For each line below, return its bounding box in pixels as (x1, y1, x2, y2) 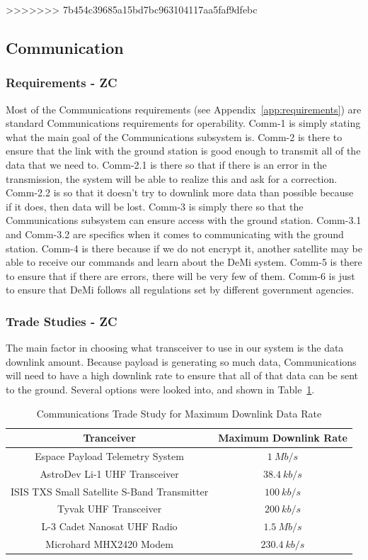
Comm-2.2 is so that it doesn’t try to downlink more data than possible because (6, 185, 354, 200)
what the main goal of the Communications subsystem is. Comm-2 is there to (6, 129, 343, 144)
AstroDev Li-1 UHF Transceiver (40, 466, 179, 481)
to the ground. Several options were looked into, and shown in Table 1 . (6, 381, 315, 396)
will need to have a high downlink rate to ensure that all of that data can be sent (6, 368, 359, 383)
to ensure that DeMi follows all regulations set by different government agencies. (6, 282, 355, 297)
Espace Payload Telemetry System (35, 448, 184, 463)
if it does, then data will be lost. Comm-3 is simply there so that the (6, 198, 304, 213)
